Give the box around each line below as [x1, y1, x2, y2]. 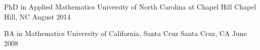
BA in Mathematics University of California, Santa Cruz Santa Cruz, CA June [4, 28, 247, 38]
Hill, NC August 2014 [4, 11, 71, 21]
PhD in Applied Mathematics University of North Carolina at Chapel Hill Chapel [4, 1, 256, 11]
